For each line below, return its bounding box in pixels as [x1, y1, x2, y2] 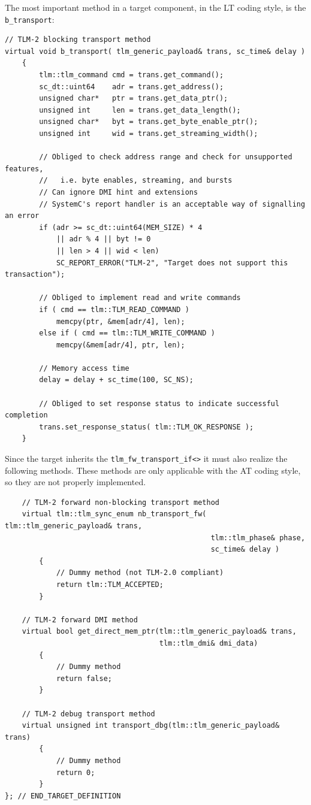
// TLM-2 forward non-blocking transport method [22, 498, 219, 507]
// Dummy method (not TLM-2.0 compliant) [56, 568, 224, 577]
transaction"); [5, 270, 65, 279]
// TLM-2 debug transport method [22, 709, 155, 718]
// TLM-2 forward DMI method [22, 615, 138, 624]
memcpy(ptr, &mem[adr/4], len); [56, 317, 185, 326]
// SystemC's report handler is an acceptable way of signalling [39, 199, 306, 208]
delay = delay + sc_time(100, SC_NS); [39, 376, 194, 385]
